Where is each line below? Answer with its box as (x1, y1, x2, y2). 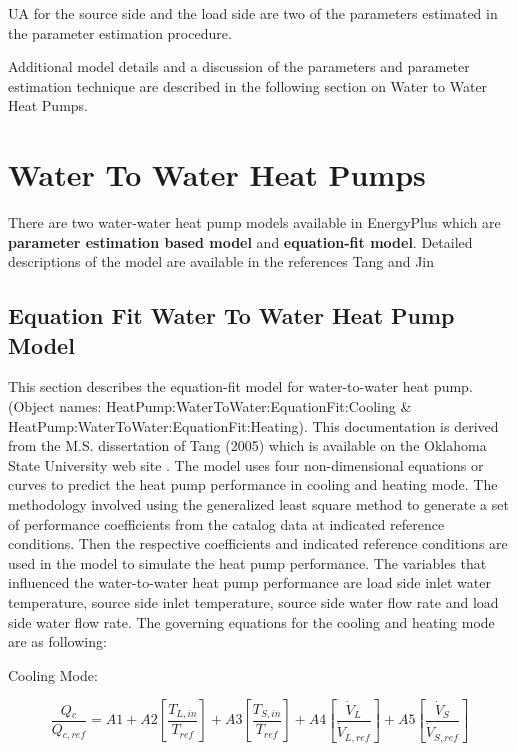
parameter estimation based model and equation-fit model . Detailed (8, 231, 473, 252)
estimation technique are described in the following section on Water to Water (8, 75, 488, 96)
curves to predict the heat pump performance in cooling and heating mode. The (8, 474, 498, 495)
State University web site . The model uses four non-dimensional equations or (8, 454, 484, 475)
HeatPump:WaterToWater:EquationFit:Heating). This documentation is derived (8, 415, 499, 436)
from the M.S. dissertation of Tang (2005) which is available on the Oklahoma (8, 435, 487, 456)
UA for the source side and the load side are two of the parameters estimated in (8, 3, 498, 23)
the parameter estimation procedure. (8, 22, 232, 43)
